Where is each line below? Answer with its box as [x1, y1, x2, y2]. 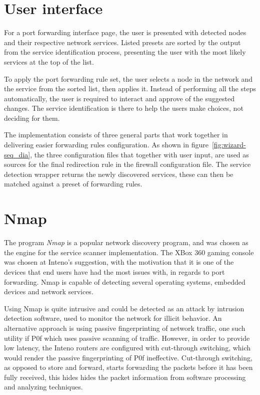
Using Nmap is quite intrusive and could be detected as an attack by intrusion [4, 303, 244, 313]
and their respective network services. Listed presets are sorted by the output [4, 37, 241, 47]
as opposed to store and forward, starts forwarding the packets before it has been [4, 362, 253, 372]
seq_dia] [4, 149, 30, 159]
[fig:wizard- [211, 139, 246, 150]
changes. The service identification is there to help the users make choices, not [4, 103, 243, 113]
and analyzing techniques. [4, 381, 83, 392]
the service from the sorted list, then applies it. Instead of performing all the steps [4, 83, 256, 94]
